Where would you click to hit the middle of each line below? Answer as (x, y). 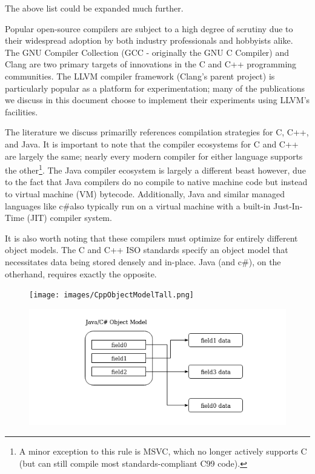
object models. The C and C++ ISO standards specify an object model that (147, 250)
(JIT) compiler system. (69, 218)
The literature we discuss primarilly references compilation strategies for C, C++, (157, 132)
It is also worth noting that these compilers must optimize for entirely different (151, 238)
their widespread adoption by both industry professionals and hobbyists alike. (149, 40)
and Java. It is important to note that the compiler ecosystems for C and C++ (152, 144)
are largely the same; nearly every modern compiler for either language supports (154, 156)
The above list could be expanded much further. (94, 8)
